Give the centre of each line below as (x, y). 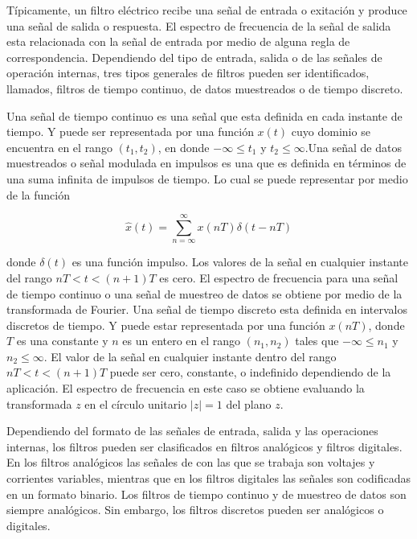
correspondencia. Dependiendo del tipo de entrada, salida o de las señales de (194, 57)
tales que (317, 341)
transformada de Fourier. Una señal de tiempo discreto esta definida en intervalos (207, 309)
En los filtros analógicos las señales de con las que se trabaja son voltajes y (191, 462)
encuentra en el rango (59, 147)
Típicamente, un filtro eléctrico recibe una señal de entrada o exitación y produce (207, 10)
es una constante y (62, 341)
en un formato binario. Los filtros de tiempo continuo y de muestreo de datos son (206, 494)
